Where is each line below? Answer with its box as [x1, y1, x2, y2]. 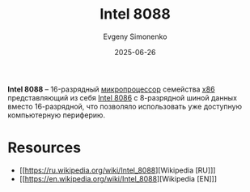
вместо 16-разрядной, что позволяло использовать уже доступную [7, 101, 242, 111]
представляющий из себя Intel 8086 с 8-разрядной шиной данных [7, 92, 238, 102]
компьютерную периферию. [7, 110, 106, 120]
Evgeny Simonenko [103, 32, 167, 41]
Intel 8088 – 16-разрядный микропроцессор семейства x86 [7, 84, 215, 94]
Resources [7, 139, 82, 157]
